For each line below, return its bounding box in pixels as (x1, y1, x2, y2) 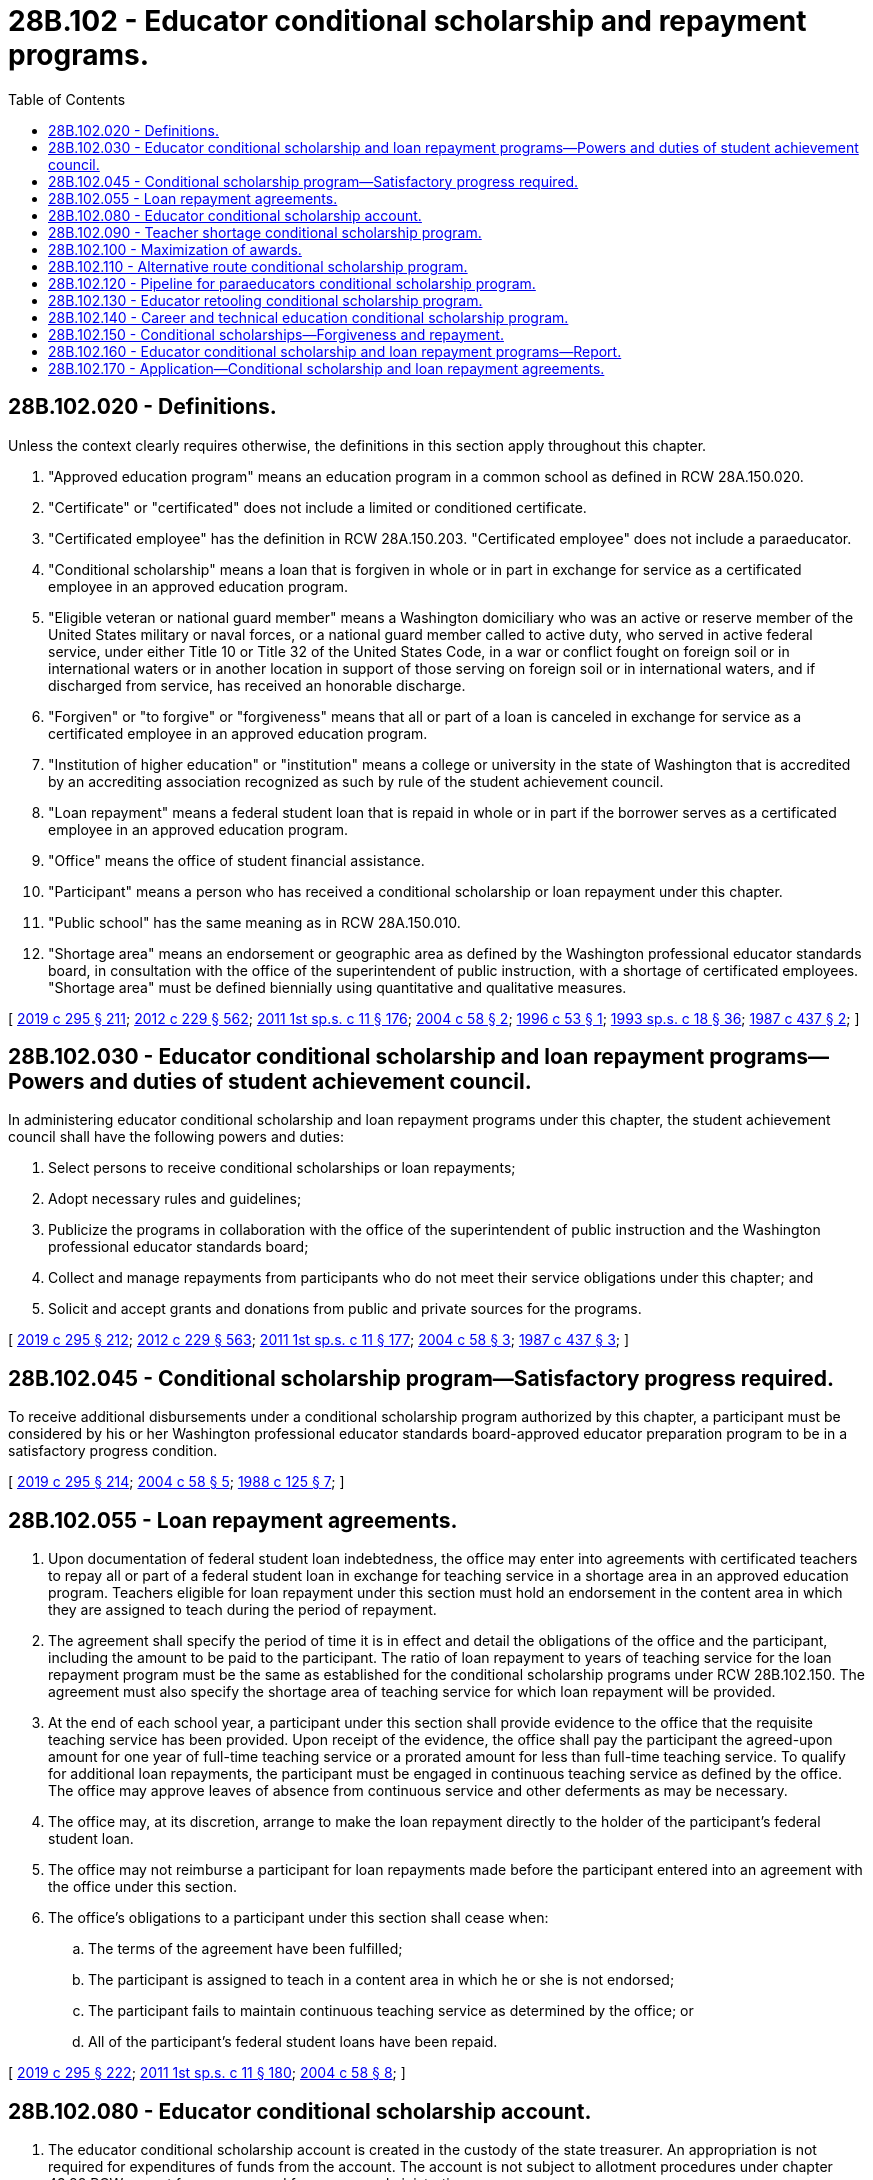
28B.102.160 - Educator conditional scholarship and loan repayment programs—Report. (48, 342, 622, 360)
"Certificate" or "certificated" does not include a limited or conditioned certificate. (48, 498, 587, 516)
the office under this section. (48, 1878, 237, 1896)
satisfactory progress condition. (8, 1442, 218, 1460)
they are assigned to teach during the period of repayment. (48, 1601, 437, 1619)
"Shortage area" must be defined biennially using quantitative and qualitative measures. (48, 978, 627, 996)
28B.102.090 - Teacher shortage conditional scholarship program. (48, 223, 482, 241)
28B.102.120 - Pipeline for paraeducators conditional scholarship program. (48, 274, 536, 292)
